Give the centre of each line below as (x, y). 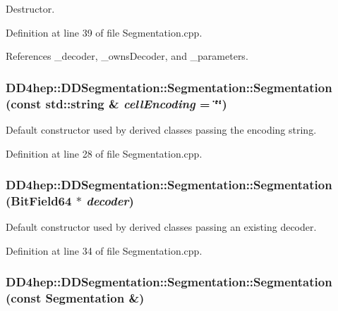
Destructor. (30, 8)
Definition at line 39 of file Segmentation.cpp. (104, 32)
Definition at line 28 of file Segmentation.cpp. (104, 153)
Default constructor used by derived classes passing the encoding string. (161, 129)
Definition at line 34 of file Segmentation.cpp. (104, 250)
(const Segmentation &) (75, 298)
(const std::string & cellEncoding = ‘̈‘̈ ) (116, 103)
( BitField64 (39, 200)
